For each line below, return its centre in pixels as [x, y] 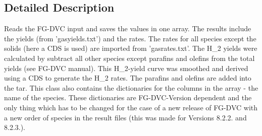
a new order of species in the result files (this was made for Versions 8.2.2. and [125, 117]
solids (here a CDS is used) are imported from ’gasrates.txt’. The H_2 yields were [131, 48]
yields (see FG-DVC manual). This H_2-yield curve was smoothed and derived [126, 68]
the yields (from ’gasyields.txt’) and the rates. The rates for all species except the [130, 38]
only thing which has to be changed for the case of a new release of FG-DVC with [131, 107]
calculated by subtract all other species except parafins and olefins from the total [129, 58]
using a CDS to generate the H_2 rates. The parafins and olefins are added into [128, 78]
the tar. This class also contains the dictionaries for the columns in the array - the [131, 87]
